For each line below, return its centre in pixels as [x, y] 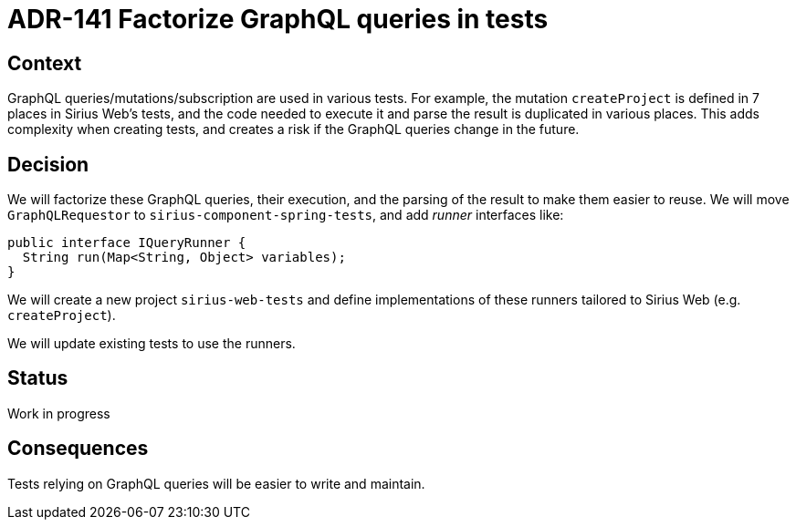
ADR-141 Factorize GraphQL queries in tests [278, 19]
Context [45, 63]
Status [38, 378]
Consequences [78, 449]
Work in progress [59, 413]
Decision [48, 164]
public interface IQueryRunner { [127, 243]
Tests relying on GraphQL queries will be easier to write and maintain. [216, 483]
